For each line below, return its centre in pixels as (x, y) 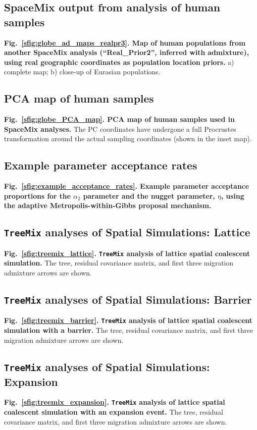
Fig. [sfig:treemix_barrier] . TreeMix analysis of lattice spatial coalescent (128, 320)
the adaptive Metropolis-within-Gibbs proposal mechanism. (108, 205)
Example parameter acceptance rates (101, 165)
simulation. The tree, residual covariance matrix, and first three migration (119, 263)
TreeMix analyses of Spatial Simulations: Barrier (128, 299)
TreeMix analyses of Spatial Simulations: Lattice (127, 232)
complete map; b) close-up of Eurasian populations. (82, 72)
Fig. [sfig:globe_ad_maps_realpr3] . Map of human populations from (125, 42)
